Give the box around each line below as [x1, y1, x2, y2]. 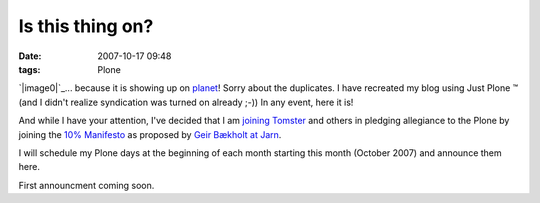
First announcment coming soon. [18, 179, 155, 191]
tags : [18, 63, 41, 75]
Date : [18, 50, 42, 62]
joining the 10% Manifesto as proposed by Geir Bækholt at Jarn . [18, 128, 282, 140]
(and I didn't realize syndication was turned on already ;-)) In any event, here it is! [18, 96, 354, 108]
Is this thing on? [18, 15, 154, 37]
